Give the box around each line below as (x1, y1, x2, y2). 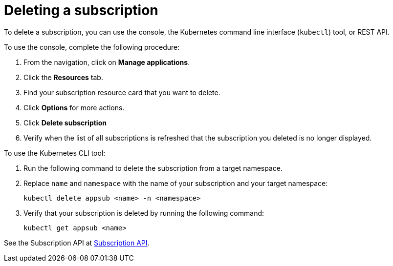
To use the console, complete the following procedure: (4, 42, 180, 51)
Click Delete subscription (23, 118, 107, 127)
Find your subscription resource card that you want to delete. (23, 88, 220, 97)
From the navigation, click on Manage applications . (23, 58, 190, 66)
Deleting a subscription (4, 2, 158, 19)
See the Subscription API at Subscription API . (4, 238, 150, 247)
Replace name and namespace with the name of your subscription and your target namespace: (23, 179, 328, 187)
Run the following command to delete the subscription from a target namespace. (23, 164, 283, 172)
